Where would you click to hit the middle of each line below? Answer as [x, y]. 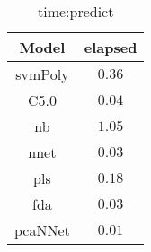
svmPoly [42, 74]
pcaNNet [42, 230]
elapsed [111, 47]
